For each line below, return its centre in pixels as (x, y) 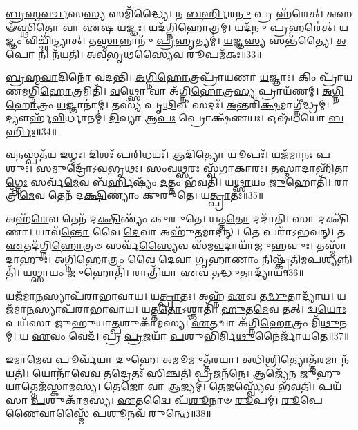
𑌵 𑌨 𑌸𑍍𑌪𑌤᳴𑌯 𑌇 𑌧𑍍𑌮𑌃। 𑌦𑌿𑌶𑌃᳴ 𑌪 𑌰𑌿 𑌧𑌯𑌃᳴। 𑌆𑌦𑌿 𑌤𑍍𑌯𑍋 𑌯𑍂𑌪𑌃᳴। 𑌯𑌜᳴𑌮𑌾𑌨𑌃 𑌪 (168, 154)
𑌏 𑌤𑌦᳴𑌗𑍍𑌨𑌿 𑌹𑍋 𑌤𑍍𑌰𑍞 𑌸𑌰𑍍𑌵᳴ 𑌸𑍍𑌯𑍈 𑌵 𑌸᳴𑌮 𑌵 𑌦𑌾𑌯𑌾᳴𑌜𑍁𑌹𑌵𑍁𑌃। (160, 245)
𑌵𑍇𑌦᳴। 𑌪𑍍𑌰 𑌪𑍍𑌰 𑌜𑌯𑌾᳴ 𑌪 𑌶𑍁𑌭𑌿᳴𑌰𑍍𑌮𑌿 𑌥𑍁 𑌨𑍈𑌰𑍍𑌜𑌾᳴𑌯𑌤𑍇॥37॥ (209, 336)
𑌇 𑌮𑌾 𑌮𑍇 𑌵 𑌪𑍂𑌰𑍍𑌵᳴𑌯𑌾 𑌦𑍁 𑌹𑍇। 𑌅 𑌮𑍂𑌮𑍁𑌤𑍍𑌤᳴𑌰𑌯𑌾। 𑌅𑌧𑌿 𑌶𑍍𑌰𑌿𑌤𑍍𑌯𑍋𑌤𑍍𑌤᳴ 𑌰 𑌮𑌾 (172, 359)
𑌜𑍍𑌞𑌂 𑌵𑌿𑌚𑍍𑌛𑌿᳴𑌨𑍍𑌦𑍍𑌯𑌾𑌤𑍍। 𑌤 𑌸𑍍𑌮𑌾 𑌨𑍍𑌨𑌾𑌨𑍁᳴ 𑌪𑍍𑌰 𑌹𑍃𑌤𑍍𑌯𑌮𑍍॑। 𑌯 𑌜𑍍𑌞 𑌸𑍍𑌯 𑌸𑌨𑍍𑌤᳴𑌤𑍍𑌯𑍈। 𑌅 (176, 40)
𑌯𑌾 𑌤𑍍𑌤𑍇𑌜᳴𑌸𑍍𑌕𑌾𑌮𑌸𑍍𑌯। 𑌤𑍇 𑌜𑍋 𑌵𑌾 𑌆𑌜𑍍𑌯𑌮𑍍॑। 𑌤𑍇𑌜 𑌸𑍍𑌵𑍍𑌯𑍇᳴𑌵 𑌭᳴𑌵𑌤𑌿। (161, 386)
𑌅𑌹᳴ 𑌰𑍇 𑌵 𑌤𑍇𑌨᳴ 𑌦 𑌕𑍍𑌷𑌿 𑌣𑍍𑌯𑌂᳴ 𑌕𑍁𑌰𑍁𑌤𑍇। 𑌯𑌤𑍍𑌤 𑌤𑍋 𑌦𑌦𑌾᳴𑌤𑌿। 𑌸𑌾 (160, 218)
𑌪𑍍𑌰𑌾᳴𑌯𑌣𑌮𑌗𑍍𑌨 (336, 77)
